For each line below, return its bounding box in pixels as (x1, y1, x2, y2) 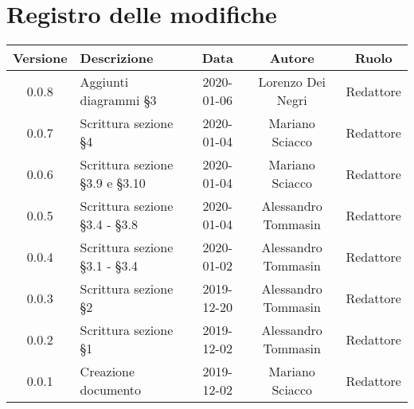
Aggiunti (80, 72, 129, 92)
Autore (269, 49, 314, 68)
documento (80, 380, 142, 399)
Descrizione (80, 49, 154, 68)
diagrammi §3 (80, 91, 157, 110)
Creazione (80, 362, 135, 381)
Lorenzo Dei (258, 72, 326, 92)
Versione (13, 49, 68, 68)
